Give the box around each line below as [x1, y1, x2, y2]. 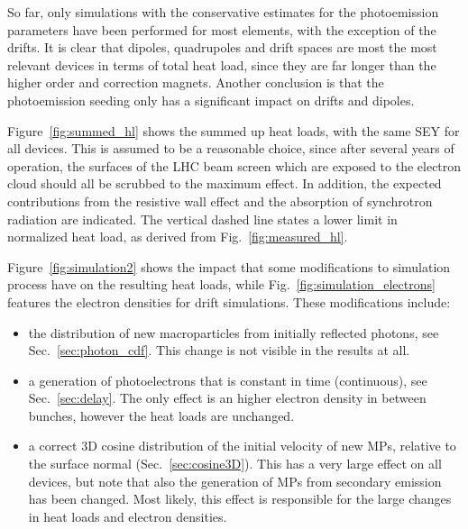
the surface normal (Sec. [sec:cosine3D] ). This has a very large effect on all [28, 454, 442, 473]
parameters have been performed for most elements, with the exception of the [7, 20, 436, 39]
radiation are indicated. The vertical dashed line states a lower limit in [7, 209, 398, 228]
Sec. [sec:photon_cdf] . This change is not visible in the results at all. [28, 341, 410, 360]
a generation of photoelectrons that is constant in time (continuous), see [28, 370, 427, 389]
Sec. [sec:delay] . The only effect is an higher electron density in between [28, 388, 427, 407]
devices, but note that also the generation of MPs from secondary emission [28, 471, 442, 490]
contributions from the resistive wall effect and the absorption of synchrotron [7, 191, 433, 210]
